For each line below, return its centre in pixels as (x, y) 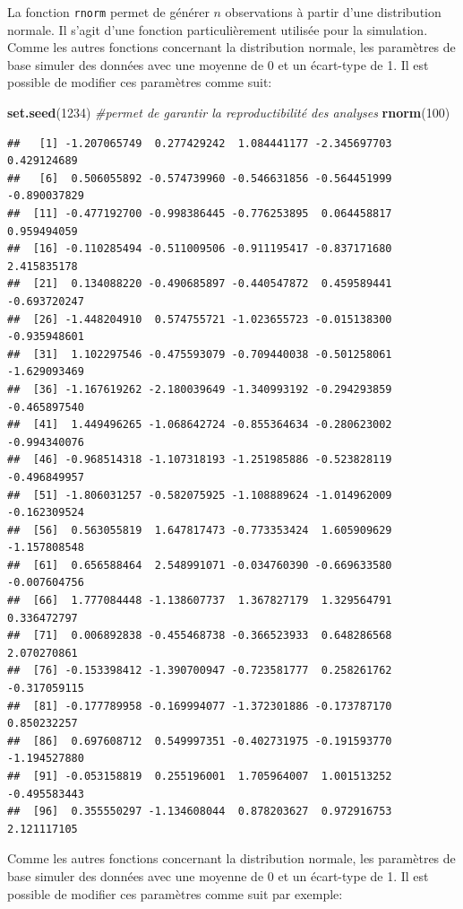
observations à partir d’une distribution (333, 12)
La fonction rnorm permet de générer (108, 12)
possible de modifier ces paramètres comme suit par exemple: (175, 893)
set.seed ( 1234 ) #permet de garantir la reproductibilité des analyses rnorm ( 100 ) (229, 113)
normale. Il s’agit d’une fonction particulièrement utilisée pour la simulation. (218, 29)
